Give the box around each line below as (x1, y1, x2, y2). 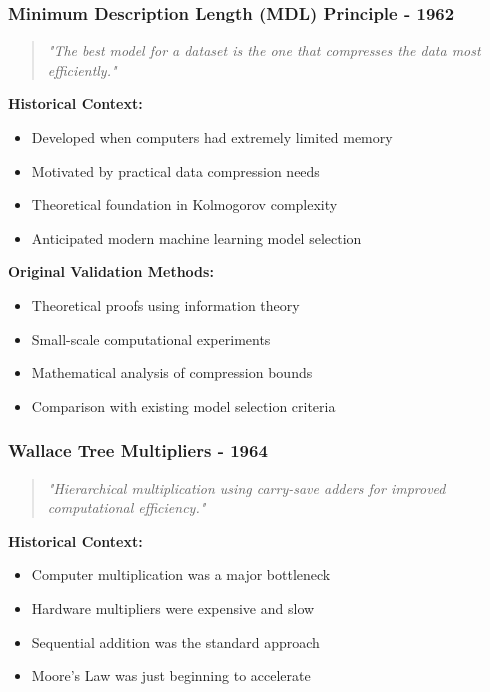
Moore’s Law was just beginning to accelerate (31, 665, 311, 686)
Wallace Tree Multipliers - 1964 (8, 438, 268, 463)
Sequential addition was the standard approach (31, 631, 320, 652)
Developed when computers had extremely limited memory (31, 127, 393, 147)
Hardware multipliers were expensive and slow (31, 597, 315, 618)
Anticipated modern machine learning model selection (31, 227, 362, 248)
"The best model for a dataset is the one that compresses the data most (47, 40, 481, 61)
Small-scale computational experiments (31, 328, 271, 349)
